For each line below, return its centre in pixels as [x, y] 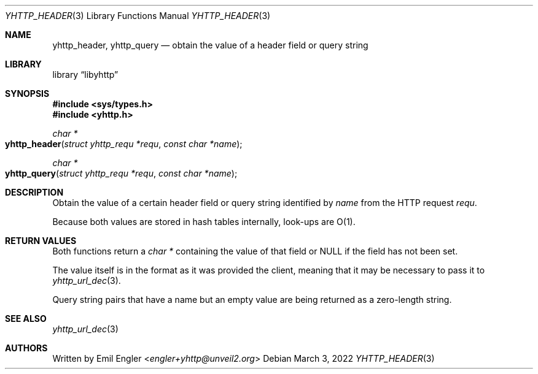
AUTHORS [26, 348]
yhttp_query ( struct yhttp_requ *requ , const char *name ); [121, 173]
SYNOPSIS [27, 93]
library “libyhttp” [85, 74]
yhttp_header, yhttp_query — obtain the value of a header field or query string [210, 45]
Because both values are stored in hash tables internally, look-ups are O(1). [204, 222]
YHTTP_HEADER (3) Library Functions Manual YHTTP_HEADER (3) [138, 16]
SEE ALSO [26, 319]
